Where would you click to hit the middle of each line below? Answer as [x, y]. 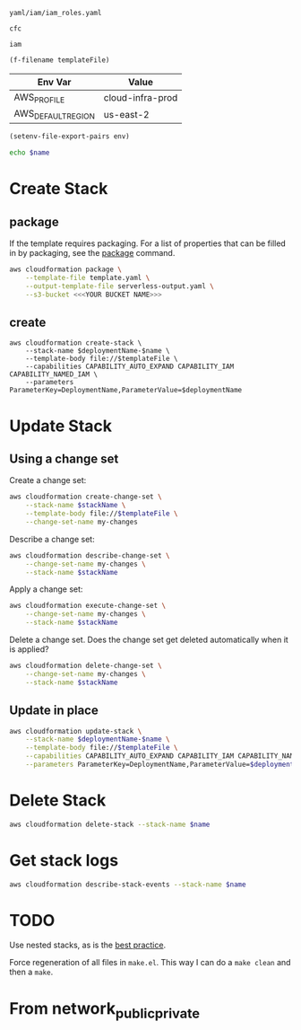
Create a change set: [48, 480]
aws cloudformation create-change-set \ [86, 497]
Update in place [54, 711]
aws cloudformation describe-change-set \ [90, 555]
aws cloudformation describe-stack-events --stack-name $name [128, 885]
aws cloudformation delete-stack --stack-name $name [110, 824]
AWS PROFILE [39, 98]
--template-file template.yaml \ [88, 277]
